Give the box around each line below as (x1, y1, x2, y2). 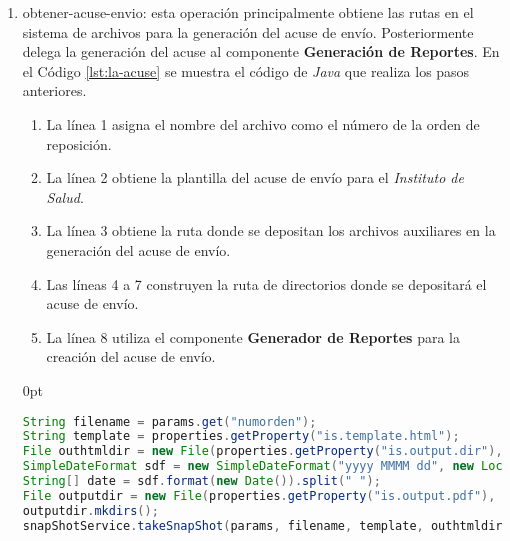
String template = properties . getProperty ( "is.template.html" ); (22, 429, 460, 444)
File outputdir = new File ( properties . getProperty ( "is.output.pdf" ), (22, 488, 496, 503)
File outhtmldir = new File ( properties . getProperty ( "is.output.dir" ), (22, 444, 503, 459)
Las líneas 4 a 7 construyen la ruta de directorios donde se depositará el (46, 273, 487, 294)
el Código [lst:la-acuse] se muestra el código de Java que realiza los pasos (22, 60, 470, 81)
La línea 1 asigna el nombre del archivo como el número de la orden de (46, 113, 480, 134)
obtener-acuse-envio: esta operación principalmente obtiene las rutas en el (22, 2, 474, 22)
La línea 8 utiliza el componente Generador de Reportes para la (46, 326, 460, 347)
